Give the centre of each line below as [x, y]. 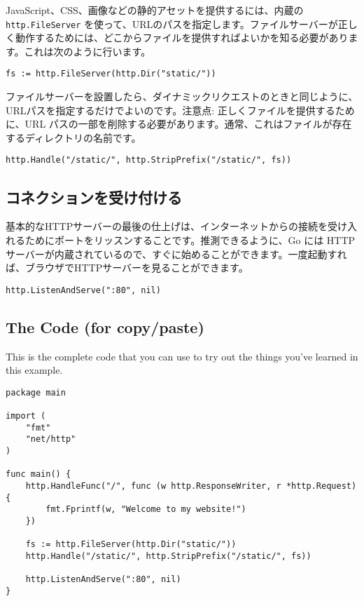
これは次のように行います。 [87, 51]
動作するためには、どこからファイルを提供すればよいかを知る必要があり [182, 38]
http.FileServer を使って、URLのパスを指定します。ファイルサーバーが [172, 23]
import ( [26, 416]
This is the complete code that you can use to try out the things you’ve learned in [182, 356]
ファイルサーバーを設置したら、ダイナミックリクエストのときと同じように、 [182, 96]
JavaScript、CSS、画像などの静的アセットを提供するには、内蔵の [155, 10]
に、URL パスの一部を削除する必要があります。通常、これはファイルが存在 [179, 124]
